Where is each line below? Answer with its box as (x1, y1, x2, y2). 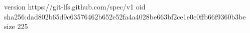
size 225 (4, 21, 28, 31)
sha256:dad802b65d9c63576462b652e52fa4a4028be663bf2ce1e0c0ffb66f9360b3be (4, 11, 246, 21)
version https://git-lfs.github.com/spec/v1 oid (4, 1, 146, 11)
